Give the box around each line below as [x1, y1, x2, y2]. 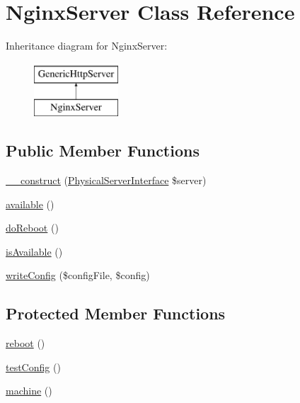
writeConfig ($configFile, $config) [6, 268, 150, 283]
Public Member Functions [6, 140, 200, 161]
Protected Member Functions [6, 302, 226, 324]
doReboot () [6, 220, 59, 235]
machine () [6, 383, 52, 398]
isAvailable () [6, 244, 63, 259]
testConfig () [6, 359, 61, 374]
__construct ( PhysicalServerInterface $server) [6, 173, 207, 188]
